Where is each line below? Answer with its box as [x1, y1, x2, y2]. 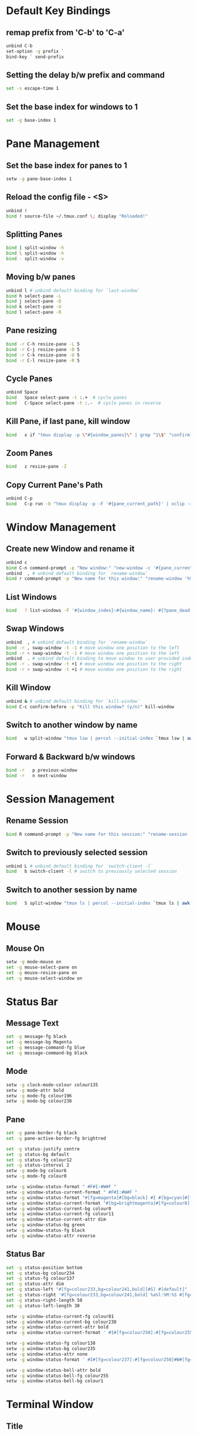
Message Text [6, 1018, 59, 1028]
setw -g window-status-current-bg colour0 [6, 1206, 111, 1212]
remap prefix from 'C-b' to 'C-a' [6, 28, 125, 38]
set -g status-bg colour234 [6, 1270, 75, 1276]
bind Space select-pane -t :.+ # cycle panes [6, 395, 127, 401]
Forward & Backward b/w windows [6, 751, 135, 761]
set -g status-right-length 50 [6, 1297, 83, 1303]
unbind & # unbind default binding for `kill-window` [6, 698, 141, 704]
